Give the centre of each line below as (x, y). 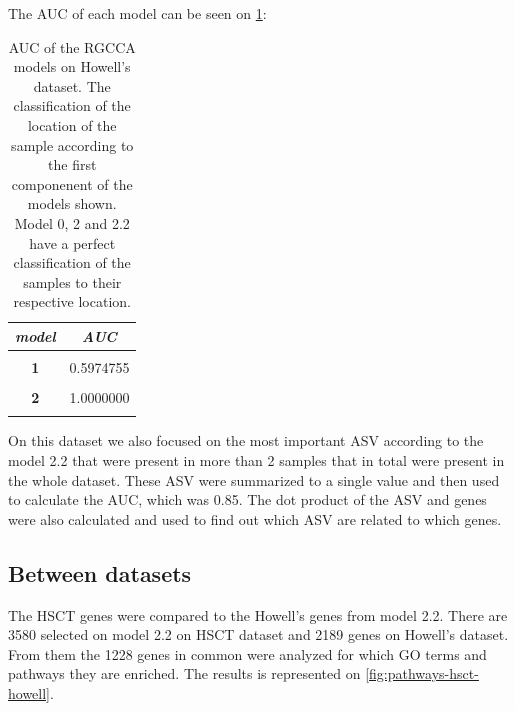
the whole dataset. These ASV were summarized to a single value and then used (254, 479)
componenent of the (72, 183)
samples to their (72, 281)
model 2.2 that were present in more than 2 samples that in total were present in (256, 460)
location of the (72, 124)
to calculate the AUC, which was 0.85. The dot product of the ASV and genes (247, 499)
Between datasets (100, 572)
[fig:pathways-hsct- (422, 673)
